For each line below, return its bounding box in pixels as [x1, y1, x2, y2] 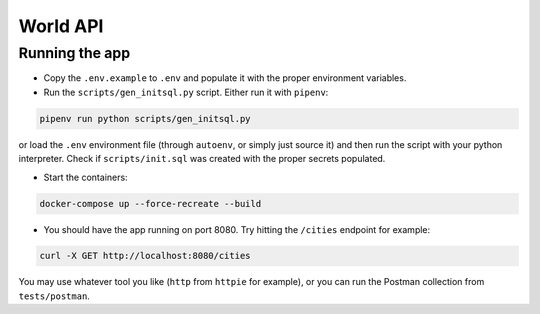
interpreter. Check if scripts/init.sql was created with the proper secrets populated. [18, 153, 386, 165]
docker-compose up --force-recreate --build [39, 198, 262, 209]
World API [18, 15, 104, 37]
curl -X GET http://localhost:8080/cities [39, 250, 251, 262]
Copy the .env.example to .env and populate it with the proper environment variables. [43, 72, 407, 84]
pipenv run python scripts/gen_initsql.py [39, 113, 251, 124]
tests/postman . [18, 290, 90, 302]
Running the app [18, 44, 131, 62]
